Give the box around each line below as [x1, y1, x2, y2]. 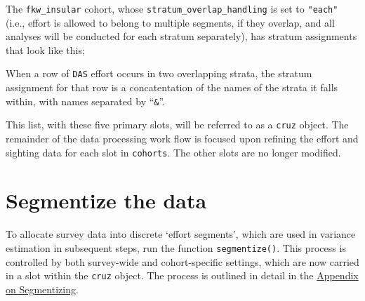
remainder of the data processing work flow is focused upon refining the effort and [6, 131, 359, 145]
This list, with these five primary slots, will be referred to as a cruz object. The [6, 117, 349, 132]
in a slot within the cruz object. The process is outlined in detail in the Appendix [6, 268, 359, 283]
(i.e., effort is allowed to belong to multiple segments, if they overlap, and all [6, 15, 335, 29]
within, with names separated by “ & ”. [6, 93, 166, 108]
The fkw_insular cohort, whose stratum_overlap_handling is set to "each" [6, 1, 338, 15]
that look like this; [6, 42, 85, 57]
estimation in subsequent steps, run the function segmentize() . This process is [6, 240, 346, 255]
